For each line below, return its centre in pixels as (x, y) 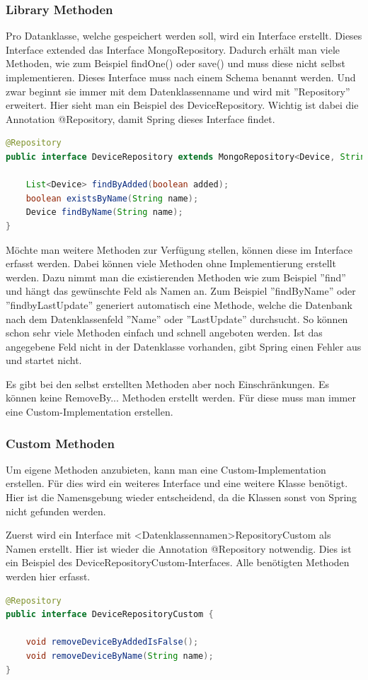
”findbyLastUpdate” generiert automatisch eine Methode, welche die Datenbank (179, 304)
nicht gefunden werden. (56, 511)
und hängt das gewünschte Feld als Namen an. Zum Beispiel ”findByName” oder (181, 291)
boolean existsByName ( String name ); (112, 198)
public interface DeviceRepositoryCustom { (110, 615)
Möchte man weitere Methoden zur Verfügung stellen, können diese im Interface (179, 249)
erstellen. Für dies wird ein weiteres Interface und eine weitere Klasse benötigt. (177, 483)
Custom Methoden (60, 443)
